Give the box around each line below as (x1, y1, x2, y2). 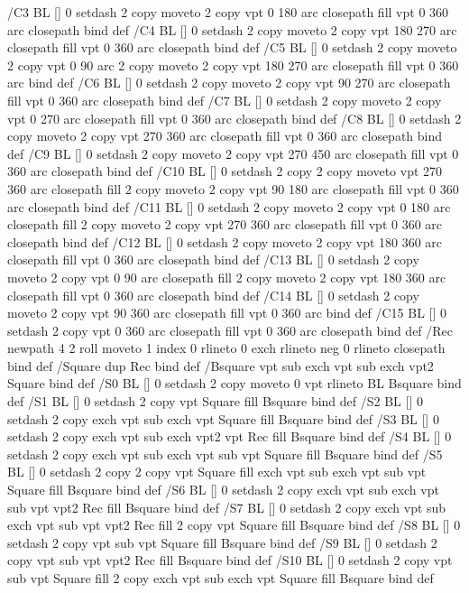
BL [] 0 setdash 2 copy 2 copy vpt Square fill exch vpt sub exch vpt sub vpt (7, 462, 427, 481)
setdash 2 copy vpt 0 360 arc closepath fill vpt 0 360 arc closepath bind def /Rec (7, 320, 454, 339)
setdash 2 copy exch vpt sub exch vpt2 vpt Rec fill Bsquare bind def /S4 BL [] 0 (7, 427, 452, 446)
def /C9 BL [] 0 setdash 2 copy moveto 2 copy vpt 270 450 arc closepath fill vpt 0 (7, 144, 459, 162)
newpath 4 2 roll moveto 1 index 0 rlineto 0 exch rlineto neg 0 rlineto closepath (7, 338, 446, 357)
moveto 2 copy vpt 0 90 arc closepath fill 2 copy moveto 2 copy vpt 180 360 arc (7, 267, 446, 286)
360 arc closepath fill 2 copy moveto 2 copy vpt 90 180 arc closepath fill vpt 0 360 (7, 179, 459, 198)
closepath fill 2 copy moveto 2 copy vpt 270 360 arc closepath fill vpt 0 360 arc (7, 215, 443, 234)
